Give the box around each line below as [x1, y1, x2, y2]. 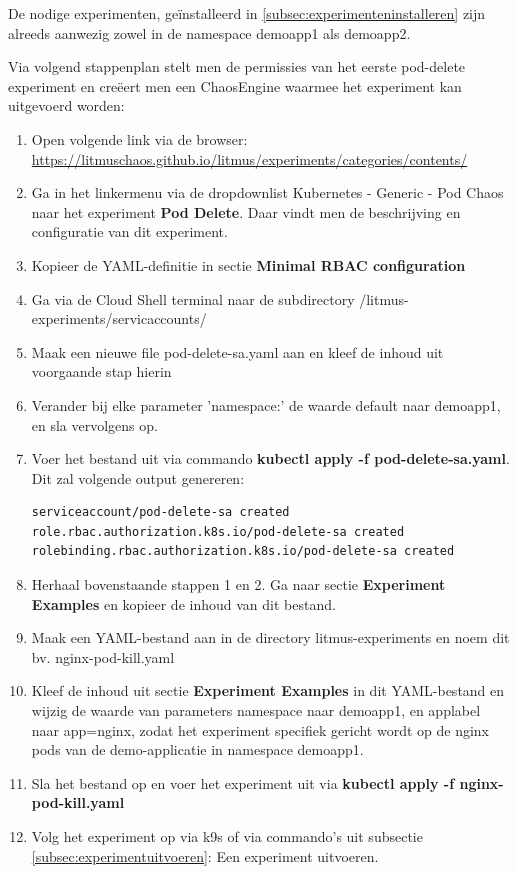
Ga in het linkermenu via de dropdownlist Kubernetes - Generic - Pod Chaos [31, 182, 504, 203]
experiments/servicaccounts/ [31, 308, 207, 329]
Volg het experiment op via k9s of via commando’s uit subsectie [31, 826, 423, 846]
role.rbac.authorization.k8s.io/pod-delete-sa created [31, 524, 405, 539]
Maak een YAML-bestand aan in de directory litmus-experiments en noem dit [31, 627, 510, 648]
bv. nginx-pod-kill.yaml [31, 646, 175, 667]
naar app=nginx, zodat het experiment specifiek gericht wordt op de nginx [31, 719, 490, 740]
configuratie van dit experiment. [31, 221, 228, 242]
